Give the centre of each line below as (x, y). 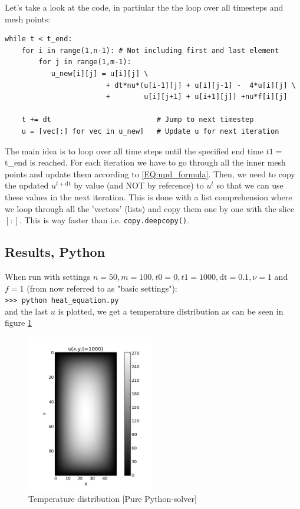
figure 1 (18, 323)
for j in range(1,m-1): (85, 62)
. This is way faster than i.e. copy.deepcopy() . (104, 220)
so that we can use (250, 185)
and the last (27, 311)
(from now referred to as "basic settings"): (102, 288)
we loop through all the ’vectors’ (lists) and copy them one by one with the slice (150, 208)
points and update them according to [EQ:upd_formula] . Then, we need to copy (150, 173)
